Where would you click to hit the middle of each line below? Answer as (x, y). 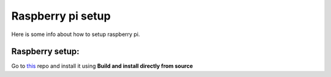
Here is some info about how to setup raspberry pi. (76, 34)
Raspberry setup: (45, 52)
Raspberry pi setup (61, 16)
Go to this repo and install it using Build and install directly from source (102, 66)
